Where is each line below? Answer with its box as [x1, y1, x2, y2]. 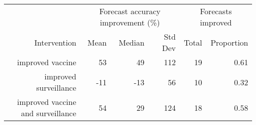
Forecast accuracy [99, 5, 161, 17]
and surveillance [21, 107, 76, 119]
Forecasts [200, 5, 232, 17]
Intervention [34, 36, 76, 48]
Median [119, 36, 145, 48]
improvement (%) [99, 17, 160, 28]
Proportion [210, 36, 248, 48]
